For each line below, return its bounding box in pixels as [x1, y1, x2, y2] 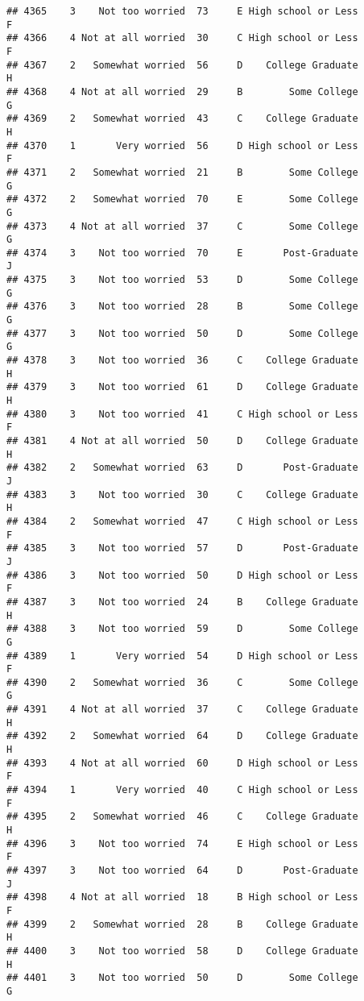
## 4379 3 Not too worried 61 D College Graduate [6, 381, 358, 393]
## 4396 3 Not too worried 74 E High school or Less [6, 837, 358, 849]
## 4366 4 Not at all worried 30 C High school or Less [6, 32, 358, 44]
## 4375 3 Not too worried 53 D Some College [6, 274, 358, 286]
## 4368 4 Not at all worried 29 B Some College [6, 85, 358, 98]
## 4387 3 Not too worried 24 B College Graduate [6, 596, 358, 608]
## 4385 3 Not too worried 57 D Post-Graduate [6, 542, 358, 554]
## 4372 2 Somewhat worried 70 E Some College [6, 193, 358, 206]
